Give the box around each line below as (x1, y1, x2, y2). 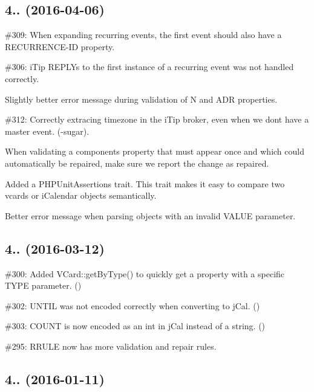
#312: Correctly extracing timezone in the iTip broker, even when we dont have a (5, 113, 309, 126)
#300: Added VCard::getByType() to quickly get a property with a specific (5, 267, 285, 280)
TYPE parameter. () (5, 279, 82, 292)
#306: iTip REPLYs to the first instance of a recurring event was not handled (5, 60, 294, 73)
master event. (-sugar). (5, 124, 90, 137)
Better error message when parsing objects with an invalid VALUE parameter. (5, 209, 296, 222)
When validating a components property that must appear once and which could (5, 145, 304, 158)
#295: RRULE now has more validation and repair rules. (5, 339, 217, 352)
